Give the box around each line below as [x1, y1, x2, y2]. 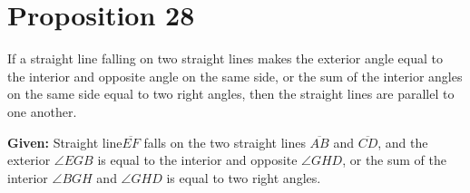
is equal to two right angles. [166, 168, 321, 187]
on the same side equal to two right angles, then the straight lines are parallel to [7, 84, 455, 103]
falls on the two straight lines [143, 132, 306, 151]
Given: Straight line [7, 132, 122, 151]
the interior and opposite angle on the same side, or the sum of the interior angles [7, 66, 463, 85]
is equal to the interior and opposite [97, 150, 298, 169]
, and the [377, 132, 428, 151]
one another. [7, 101, 77, 121]
